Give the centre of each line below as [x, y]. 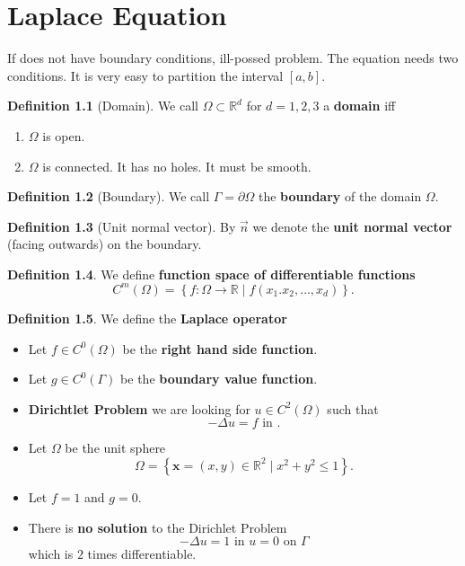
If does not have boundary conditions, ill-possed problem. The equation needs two [233, 58]
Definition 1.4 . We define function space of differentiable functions [211, 274]
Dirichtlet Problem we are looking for [139, 408]
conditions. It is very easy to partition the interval [145, 75]
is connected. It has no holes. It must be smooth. [177, 166]
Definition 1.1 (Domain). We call [103, 106]
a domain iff [360, 106]
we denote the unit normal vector [352, 226]
